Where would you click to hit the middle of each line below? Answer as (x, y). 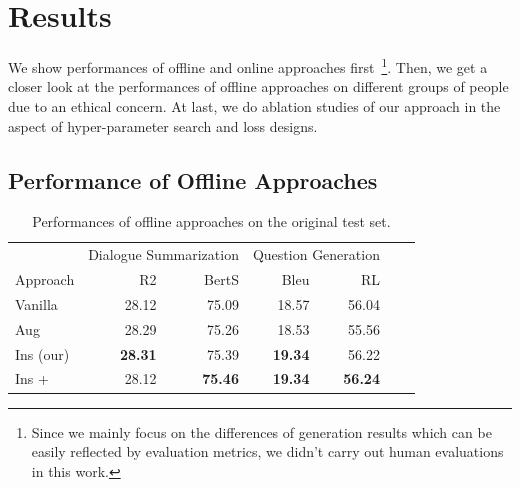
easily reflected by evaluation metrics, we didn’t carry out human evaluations (267, 451)
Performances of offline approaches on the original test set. (211, 221)
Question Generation (316, 254)
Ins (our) (42, 353)
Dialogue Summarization (163, 254)
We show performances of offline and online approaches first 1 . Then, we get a (248, 65)
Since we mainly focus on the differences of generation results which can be (261, 431)
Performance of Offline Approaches (193, 179)
